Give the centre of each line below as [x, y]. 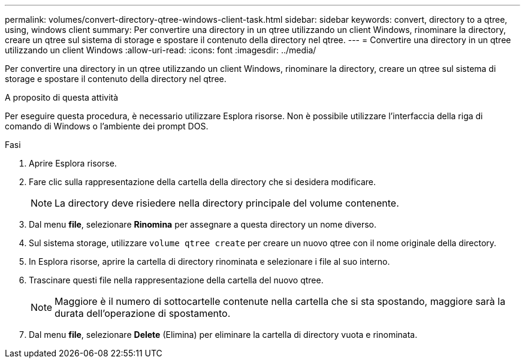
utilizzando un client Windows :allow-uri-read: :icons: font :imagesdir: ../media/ [161, 50]
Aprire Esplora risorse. [73, 163]
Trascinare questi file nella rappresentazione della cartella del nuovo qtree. [176, 280]
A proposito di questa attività [62, 97]
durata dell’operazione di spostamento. [143, 313]
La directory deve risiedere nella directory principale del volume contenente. [227, 203]
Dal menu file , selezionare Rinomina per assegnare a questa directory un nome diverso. [203, 224]
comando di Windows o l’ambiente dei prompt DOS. [107, 126]
